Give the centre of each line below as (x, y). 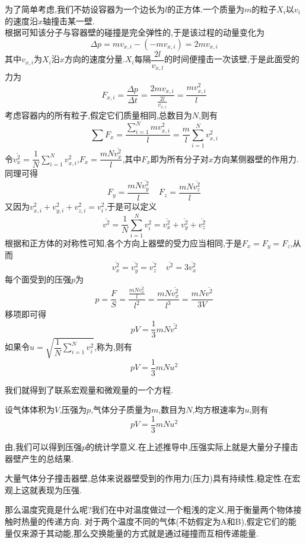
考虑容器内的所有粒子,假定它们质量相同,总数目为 (98, 115)
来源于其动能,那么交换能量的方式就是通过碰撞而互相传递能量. (140, 533)
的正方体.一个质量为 (206, 9)
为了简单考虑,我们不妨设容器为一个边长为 (85, 9)
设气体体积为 (30, 409)
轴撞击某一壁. (69, 20)
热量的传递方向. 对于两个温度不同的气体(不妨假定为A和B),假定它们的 (154, 521)
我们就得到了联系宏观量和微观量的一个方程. (89, 389)
